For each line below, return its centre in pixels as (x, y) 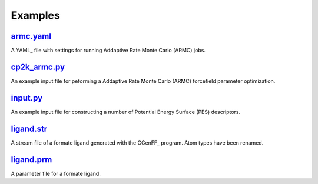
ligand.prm (32, 160)
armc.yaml (31, 36)
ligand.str (29, 128)
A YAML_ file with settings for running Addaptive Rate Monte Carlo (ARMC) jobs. (108, 51)
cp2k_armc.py (38, 67)
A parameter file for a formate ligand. (56, 173)
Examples (35, 15)
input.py (27, 98)
